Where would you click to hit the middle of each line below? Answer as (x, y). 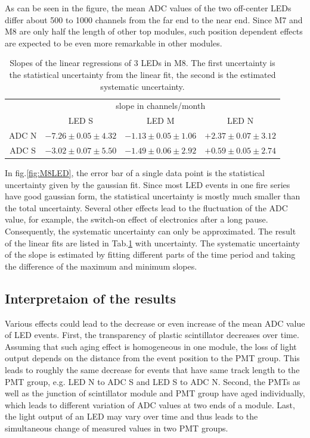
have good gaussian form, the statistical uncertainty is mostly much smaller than (153, 196)
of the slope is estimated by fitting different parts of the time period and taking (150, 254)
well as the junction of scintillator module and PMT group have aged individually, (155, 393)
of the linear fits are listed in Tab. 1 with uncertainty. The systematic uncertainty (153, 243)
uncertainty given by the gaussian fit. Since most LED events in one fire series (148, 184)
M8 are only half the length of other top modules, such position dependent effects (154, 31)
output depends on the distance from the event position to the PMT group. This (152, 358)
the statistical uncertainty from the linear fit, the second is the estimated (142, 74)
